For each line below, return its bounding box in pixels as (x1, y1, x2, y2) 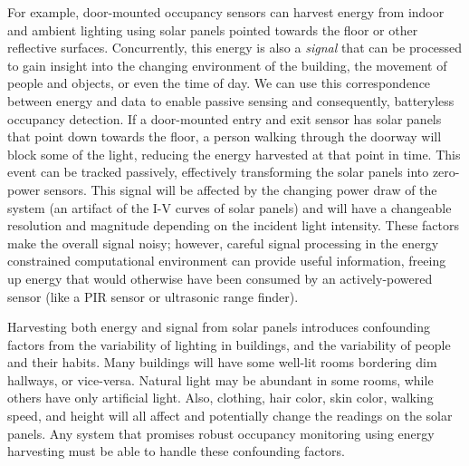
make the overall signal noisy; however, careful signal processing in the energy (7, 233, 439, 252)
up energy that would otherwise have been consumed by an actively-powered (7, 268, 433, 287)
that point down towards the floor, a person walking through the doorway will (7, 127, 442, 146)
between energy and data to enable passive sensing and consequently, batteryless (7, 91, 455, 110)
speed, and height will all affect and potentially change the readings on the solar (7, 406, 453, 425)
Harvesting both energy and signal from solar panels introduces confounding (7, 317, 430, 336)
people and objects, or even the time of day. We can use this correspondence (7, 73, 431, 92)
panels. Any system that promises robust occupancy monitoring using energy (7, 423, 435, 442)
